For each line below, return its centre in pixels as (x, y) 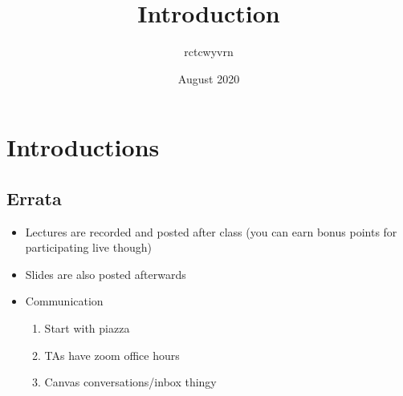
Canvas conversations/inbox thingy (130, 382)
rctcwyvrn (209, 52)
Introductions (83, 147)
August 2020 (209, 78)
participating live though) (88, 247)
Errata (34, 198)
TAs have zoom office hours (112, 355)
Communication (64, 301)
